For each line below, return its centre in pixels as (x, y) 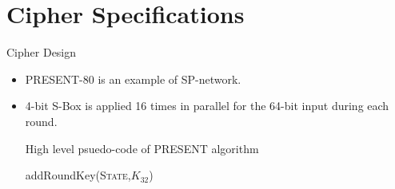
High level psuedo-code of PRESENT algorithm (142, 148)
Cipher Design (42, 52)
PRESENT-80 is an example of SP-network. (133, 79)
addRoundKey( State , (78, 175)
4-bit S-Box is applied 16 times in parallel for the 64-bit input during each (207, 106)
